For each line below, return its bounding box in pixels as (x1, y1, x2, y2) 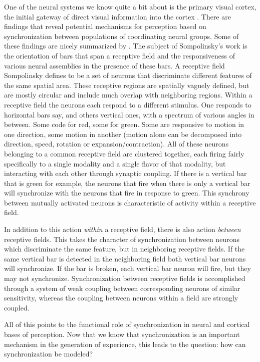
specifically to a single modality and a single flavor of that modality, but (4, 158, 226, 168)
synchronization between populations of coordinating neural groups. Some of (4, 30, 239, 41)
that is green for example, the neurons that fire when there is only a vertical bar (4, 177, 250, 188)
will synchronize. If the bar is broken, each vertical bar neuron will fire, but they (4, 263, 251, 273)
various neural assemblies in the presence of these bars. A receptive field (4, 60, 225, 70)
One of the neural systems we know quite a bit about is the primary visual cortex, (4, 1, 256, 11)
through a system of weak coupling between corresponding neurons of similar (4, 282, 240, 293)
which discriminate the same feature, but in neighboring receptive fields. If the (4, 243, 245, 254)
